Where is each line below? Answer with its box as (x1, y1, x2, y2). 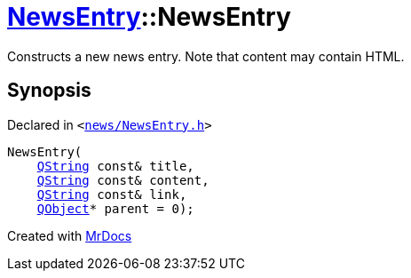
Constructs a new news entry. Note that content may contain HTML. (7, 48, 405, 64)
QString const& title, (36, 158, 194, 173)
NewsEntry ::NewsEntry (7, 2, 291, 32)
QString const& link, (36, 187, 187, 202)
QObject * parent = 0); (36, 201, 194, 216)
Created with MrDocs (7, 227, 132, 243)
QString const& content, (36, 172, 209, 187)
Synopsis (7, 79, 91, 102)
